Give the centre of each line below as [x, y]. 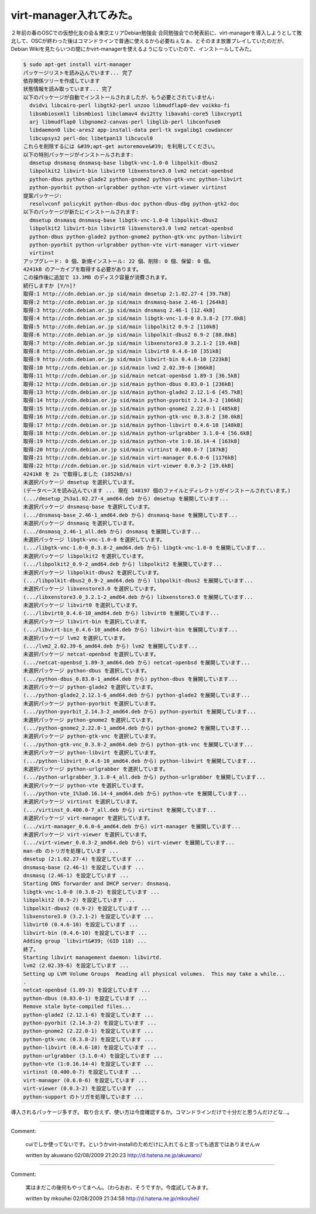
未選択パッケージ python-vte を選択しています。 [85, 785]
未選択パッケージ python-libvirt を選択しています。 [91, 753]
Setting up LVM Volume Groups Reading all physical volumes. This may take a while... [154, 974]
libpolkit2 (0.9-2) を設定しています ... [79, 900]
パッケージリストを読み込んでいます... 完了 [78, 73]
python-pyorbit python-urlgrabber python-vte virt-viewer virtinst [128, 188]
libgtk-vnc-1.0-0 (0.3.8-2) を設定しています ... [92, 892]
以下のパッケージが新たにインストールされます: [81, 212]
